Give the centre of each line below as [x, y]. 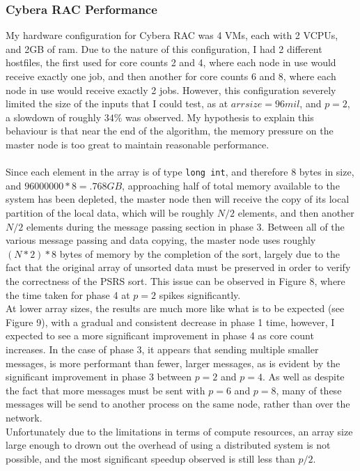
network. [24, 417]
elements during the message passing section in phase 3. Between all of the [185, 226]
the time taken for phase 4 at [68, 294]
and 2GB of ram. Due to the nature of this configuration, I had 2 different [164, 48]
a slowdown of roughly [54, 117]
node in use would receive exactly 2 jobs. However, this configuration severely [171, 90]
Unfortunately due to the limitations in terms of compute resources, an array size [179, 431]
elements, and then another [296, 213]
